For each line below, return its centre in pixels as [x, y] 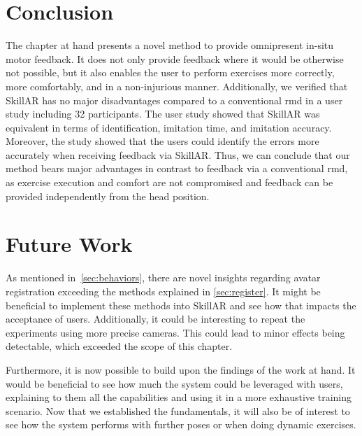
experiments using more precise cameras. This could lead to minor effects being [175, 332]
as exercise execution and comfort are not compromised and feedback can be [169, 182]
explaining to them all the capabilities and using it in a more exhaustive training [179, 397]
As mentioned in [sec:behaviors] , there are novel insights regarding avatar [163, 277]
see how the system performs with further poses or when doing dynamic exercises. [181, 424]
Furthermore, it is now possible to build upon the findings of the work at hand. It [181, 369]
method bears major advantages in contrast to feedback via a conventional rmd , [177, 168]
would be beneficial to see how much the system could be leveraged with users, [174, 383]
